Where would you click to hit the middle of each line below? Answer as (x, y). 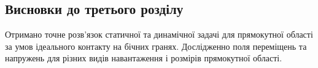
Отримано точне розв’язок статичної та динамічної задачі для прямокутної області (159, 34)
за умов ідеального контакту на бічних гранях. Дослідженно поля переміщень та (156, 46)
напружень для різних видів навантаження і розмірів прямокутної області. (144, 58)
